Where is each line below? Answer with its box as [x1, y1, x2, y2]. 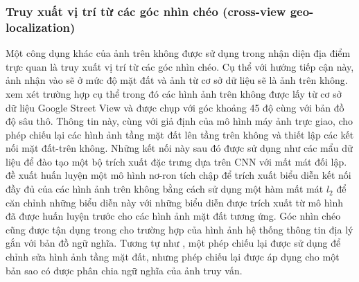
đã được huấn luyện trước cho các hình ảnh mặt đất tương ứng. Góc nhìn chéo [6, 209, 341, 223]
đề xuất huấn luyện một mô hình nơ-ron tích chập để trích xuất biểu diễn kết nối [6, 168, 351, 182]
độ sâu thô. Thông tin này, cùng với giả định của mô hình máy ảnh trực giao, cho [6, 114, 353, 128]
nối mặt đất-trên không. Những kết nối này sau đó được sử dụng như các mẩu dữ [6, 141, 353, 155]
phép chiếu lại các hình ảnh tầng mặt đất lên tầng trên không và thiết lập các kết [6, 127, 354, 141]
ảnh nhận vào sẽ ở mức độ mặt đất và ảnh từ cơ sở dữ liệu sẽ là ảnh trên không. [6, 73, 348, 87]
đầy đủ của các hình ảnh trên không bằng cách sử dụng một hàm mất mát [6, 182, 324, 196]
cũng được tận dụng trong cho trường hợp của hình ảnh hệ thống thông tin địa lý [6, 222, 353, 236]
